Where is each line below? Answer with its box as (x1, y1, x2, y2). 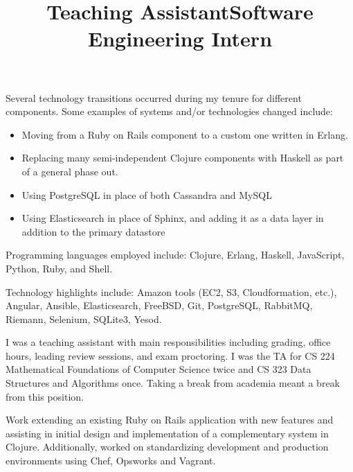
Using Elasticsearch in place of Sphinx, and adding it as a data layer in (21, 211, 324, 225)
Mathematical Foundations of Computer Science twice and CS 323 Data (6, 362, 311, 376)
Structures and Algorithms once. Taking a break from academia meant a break (6, 376, 340, 390)
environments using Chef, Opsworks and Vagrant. (6, 453, 216, 468)
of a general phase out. (21, 164, 118, 178)
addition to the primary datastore (21, 224, 165, 238)
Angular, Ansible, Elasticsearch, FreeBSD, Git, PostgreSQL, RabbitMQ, (6, 298, 313, 313)
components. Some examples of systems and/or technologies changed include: (6, 104, 333, 119)
